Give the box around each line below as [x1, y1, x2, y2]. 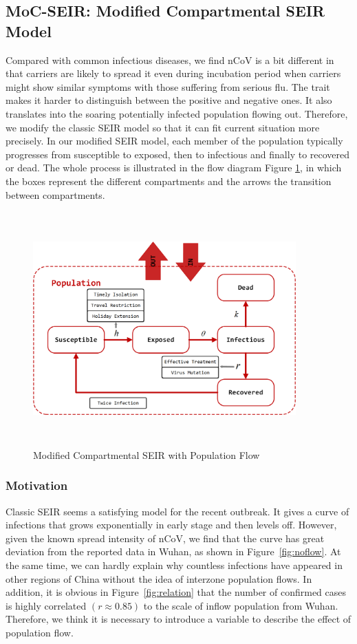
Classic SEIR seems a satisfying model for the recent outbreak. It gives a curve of [6, 504, 349, 518]
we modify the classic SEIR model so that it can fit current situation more [6, 120, 320, 134]
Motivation [6, 477, 68, 494]
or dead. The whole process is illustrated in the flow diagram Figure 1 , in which [6, 160, 342, 175]
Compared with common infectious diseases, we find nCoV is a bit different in [6, 52, 334, 67]
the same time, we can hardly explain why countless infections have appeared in [6, 558, 343, 572]
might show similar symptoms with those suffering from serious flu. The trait [6, 79, 330, 94]
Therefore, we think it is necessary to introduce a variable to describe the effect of [6, 612, 351, 626]
